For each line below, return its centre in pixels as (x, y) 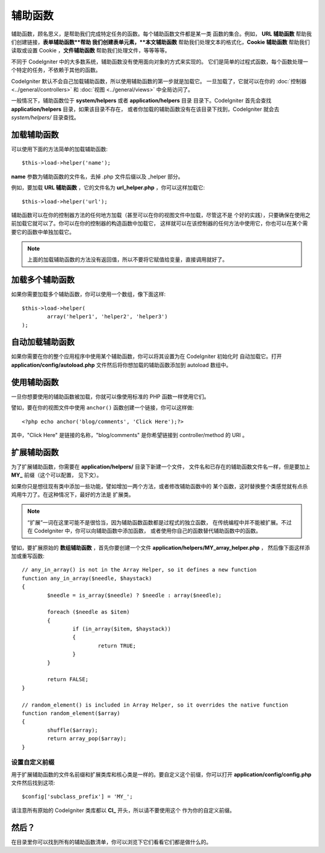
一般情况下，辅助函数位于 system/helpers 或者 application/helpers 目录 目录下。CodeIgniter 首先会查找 (141, 101)
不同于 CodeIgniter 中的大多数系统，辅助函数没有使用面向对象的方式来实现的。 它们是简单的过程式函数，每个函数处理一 (160, 61)
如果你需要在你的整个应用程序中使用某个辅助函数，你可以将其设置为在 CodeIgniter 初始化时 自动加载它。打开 (147, 356)
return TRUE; (117, 646)
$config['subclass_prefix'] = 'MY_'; (78, 797)
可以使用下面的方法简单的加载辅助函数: (60, 149)
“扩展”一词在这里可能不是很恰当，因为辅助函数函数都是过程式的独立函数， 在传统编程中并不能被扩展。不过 (159, 522)
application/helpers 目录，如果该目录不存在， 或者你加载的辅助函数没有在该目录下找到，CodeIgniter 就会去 (145, 109)
